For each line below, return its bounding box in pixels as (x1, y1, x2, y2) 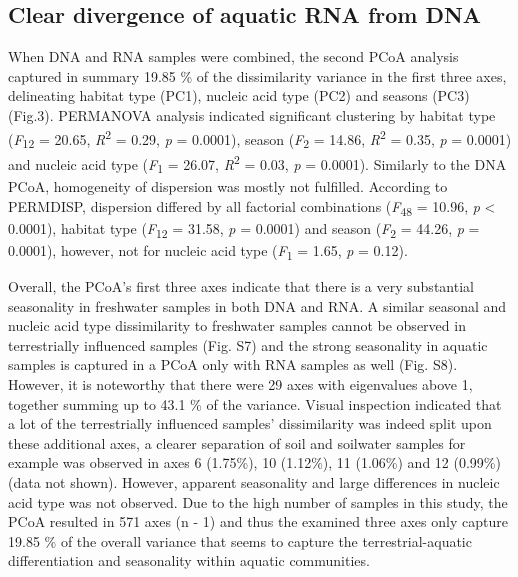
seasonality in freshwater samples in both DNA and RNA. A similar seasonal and (8, 295, 507, 316)
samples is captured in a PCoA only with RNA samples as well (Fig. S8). (8, 354, 458, 375)
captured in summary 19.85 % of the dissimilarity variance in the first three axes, (8, 65, 507, 86)
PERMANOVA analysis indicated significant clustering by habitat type (58, 104, 496, 125)
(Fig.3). (8, 104, 54, 125)
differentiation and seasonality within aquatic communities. (8, 550, 370, 571)
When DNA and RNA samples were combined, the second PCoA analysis (8, 46, 459, 67)
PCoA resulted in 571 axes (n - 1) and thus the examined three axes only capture (8, 511, 508, 532)
